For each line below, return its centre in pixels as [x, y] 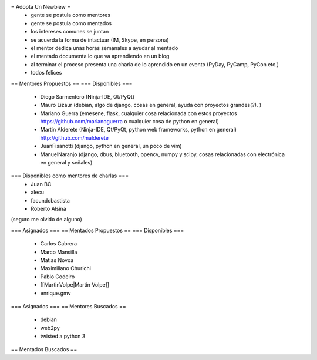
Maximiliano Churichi [65, 268]
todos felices [46, 73]
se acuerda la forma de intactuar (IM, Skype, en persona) [100, 40]
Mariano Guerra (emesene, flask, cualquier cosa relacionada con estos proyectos [139, 113]
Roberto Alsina [49, 208]
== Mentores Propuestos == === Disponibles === [72, 83]
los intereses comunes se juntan [70, 32]
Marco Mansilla [59, 252]
